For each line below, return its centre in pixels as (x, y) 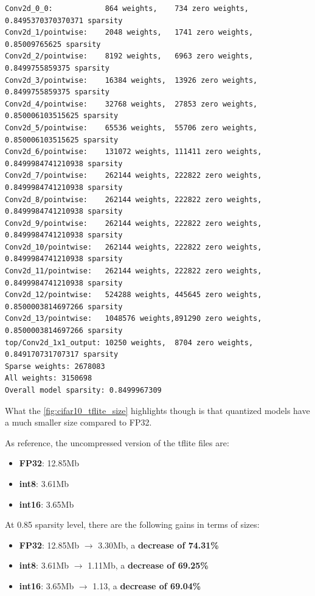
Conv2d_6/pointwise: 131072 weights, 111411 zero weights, (133, 152)
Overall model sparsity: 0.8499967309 (83, 390)
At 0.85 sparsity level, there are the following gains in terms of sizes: (132, 524)
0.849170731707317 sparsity (62, 355)
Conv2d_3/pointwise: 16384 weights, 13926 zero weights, (131, 80)
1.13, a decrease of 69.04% (147, 585)
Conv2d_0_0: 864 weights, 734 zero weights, (127, 9)
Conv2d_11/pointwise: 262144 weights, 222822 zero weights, (133, 271)
